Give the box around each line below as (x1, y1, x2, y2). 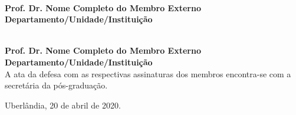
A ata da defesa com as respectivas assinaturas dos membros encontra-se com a (5, 67, 291, 80)
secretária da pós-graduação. (5, 79, 108, 91)
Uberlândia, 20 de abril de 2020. (5, 98, 121, 111)
